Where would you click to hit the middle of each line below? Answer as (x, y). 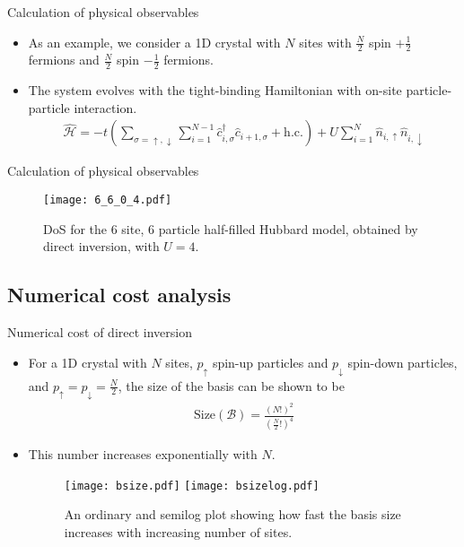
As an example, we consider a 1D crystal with (154, 42)
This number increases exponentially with (143, 454)
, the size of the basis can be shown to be (231, 385)
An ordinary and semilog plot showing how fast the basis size (232, 514)
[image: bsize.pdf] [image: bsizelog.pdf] (192, 486)
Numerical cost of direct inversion (100, 332)
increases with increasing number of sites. (178, 531)
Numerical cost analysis (119, 295)
